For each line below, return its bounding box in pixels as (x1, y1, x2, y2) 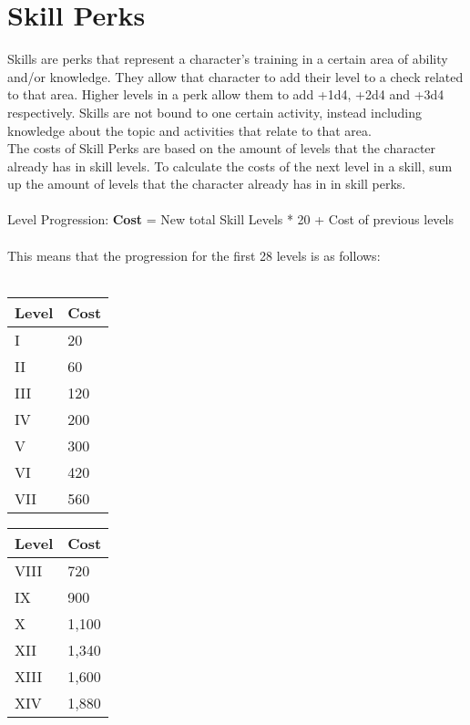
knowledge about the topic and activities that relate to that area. (7, 120, 372, 140)
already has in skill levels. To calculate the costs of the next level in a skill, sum (7, 156, 453, 175)
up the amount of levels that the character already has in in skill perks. (7, 174, 406, 193)
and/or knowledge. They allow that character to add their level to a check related (7, 67, 464, 86)
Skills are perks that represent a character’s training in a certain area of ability (7, 49, 448, 68)
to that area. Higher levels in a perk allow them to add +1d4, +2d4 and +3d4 (7, 85, 444, 104)
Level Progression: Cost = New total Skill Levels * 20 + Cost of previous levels (7, 210, 454, 229)
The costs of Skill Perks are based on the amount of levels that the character (7, 139, 436, 158)
